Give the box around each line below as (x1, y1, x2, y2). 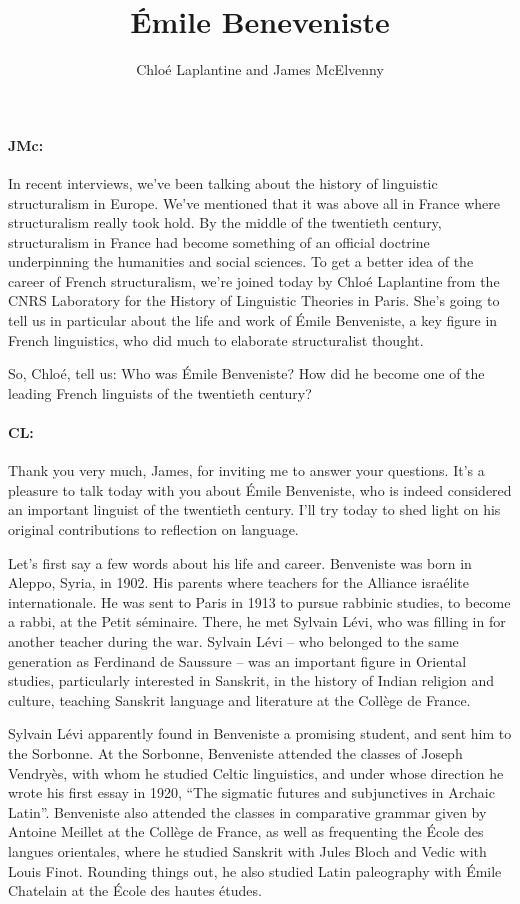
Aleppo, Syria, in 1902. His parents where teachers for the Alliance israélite (8, 572, 469, 593)
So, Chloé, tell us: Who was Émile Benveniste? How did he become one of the (8, 363, 485, 384)
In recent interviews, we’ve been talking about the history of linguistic (8, 172, 438, 193)
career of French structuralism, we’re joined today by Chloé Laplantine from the (8, 270, 500, 291)
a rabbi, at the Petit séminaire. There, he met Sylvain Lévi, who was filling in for (8, 611, 506, 632)
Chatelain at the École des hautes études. (8, 880, 262, 901)
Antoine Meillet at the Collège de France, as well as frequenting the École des (8, 821, 484, 842)
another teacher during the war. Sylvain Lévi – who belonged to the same (8, 631, 459, 651)
